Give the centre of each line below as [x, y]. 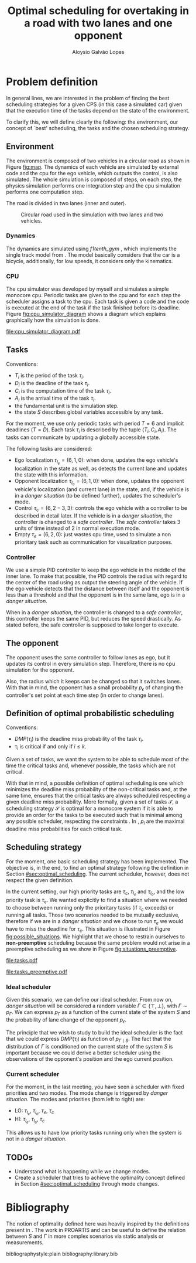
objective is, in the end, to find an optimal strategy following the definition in [97, 867]
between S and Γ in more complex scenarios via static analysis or [85, 1236]
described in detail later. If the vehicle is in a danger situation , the [93, 515]
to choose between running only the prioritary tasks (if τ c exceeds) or [90, 908]
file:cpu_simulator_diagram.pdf [43, 332]
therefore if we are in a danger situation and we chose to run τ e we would [94, 922]
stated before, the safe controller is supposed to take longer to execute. [92, 625]
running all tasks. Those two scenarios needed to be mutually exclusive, [93, 915]
